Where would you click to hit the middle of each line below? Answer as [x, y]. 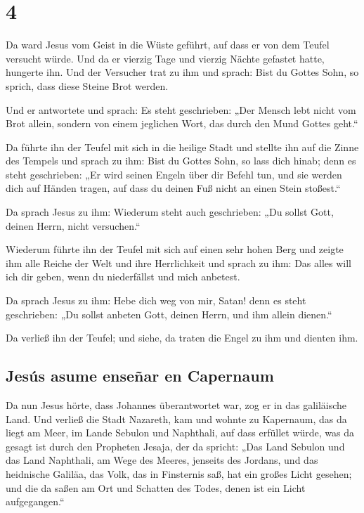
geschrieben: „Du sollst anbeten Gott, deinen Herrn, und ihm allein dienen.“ [169, 314]
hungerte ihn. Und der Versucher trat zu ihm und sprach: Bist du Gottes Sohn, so [182, 72]
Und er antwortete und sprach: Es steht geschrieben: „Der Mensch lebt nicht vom [181, 109]
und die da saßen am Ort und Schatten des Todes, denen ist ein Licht [156, 487]
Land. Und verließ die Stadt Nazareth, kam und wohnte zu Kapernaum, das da [176, 418]
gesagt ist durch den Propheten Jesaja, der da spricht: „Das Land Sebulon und [175, 446]
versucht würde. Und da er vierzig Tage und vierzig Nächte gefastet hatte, [165, 58]
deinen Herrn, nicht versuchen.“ [73, 225]
